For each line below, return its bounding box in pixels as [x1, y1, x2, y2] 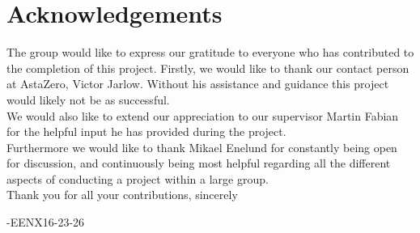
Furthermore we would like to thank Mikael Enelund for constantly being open [6, 138, 397, 155]
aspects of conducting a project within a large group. [6, 170, 269, 187]
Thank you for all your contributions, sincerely [6, 186, 238, 203]
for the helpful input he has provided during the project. [6, 123, 286, 140]
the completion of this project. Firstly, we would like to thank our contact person [6, 59, 409, 76]
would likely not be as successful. [6, 91, 170, 108]
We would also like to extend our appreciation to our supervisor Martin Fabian [6, 107, 399, 124]
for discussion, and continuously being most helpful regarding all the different [6, 155, 391, 172]
